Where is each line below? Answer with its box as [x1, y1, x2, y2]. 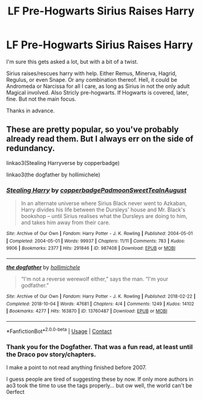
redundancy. [6, 143, 55, 154]
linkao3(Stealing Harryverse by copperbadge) [6, 159, 120, 166]
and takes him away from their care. [20, 219, 111, 227]
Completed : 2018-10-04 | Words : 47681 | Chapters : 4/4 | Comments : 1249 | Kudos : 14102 [6, 301, 194, 307]
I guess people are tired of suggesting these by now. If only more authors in [6, 375, 194, 383]
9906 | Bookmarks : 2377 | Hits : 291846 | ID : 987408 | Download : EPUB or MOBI [6, 245, 176, 251]
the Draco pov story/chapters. [6, 350, 96, 358]
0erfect [6, 388, 25, 395]
